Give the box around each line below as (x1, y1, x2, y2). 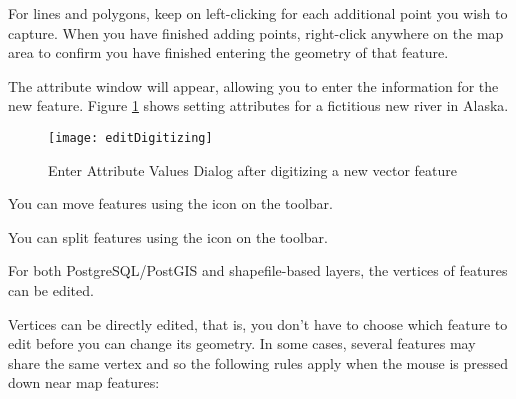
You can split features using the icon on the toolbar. (8, 226, 328, 247)
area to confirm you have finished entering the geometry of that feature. (8, 42, 449, 63)
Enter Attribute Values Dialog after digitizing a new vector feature (48, 159, 458, 180)
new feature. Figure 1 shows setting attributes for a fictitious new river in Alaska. (8, 95, 509, 116)
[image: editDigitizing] (48, 130, 213, 145)
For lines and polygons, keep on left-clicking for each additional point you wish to (8, 3, 508, 23)
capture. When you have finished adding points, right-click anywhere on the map (8, 22, 504, 43)
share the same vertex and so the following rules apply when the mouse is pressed (8, 352, 509, 373)
